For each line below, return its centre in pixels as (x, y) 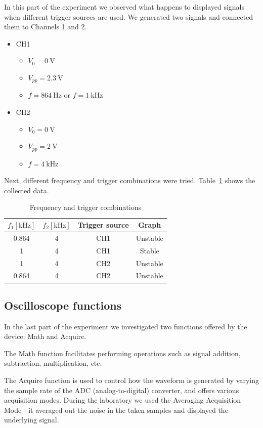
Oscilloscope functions (63, 305)
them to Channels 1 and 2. (46, 27)
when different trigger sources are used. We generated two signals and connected (129, 16)
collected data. (27, 190)
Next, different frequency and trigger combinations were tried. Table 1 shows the (130, 180)
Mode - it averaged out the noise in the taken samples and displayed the (116, 410)
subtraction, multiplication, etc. (53, 363)
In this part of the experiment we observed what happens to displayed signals (124, 7)
